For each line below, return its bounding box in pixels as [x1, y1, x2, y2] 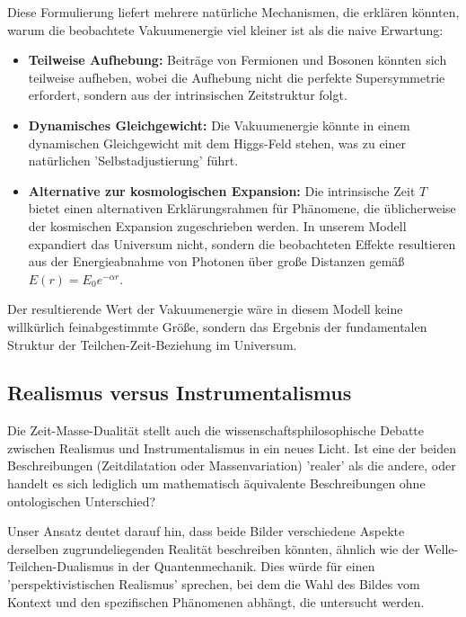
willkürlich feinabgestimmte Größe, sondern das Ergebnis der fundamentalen [7, 317, 427, 335]
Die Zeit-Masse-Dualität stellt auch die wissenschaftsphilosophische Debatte [7, 421, 425, 440]
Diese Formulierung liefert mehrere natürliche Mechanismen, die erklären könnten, [7, 3, 460, 21]
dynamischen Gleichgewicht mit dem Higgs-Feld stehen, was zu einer [28, 133, 406, 152]
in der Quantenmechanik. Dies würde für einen [118, 557, 375, 576]
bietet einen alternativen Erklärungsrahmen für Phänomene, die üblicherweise [28, 199, 456, 218]
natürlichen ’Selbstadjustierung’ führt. [28, 151, 239, 170]
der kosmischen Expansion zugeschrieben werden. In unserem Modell [28, 216, 407, 235]
